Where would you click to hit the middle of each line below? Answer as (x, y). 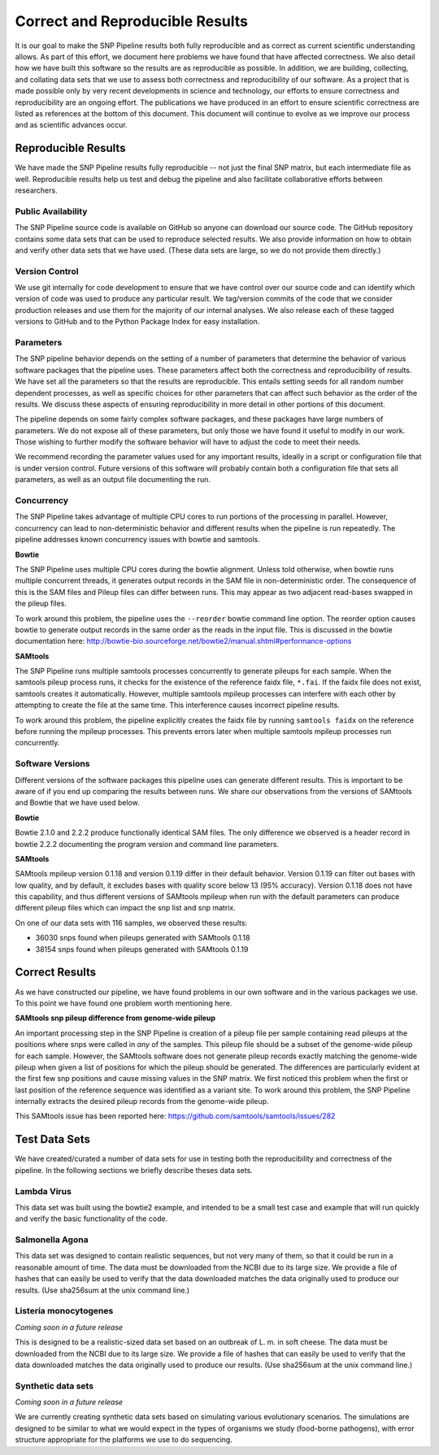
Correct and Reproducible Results (131, 21)
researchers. (36, 190)
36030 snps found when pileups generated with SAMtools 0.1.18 (143, 938)
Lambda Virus (43, 1191)
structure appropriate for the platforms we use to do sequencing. (124, 1440)
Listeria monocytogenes (64, 1311)
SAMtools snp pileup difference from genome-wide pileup (115, 1018)
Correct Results (56, 973)
